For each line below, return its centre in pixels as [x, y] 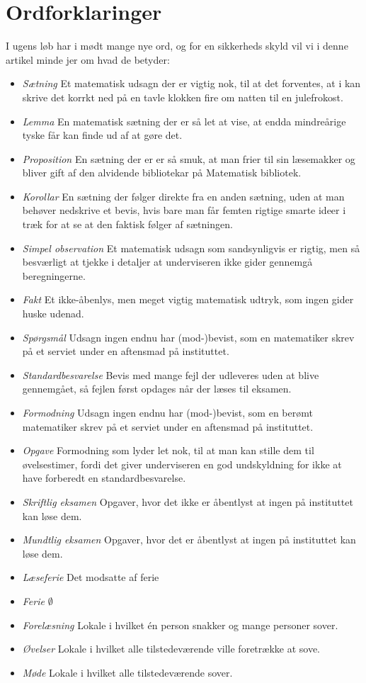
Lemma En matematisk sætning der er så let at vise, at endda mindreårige [184, 121]
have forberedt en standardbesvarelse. [104, 478]
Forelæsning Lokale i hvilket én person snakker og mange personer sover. [180, 625]
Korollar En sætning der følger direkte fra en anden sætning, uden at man [183, 196]
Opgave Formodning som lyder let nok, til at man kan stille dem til [168, 450]
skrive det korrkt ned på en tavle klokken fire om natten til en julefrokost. [183, 97]
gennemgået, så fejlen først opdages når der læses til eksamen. [157, 389]
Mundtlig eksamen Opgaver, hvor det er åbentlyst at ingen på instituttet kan [189, 540]
